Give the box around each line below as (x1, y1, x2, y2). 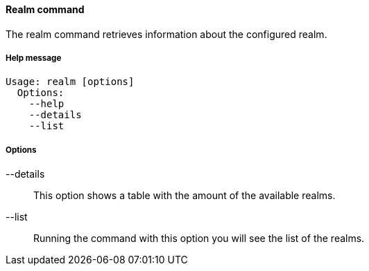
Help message (6, 53, 62, 63)
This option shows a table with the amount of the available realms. (33, 189, 336, 202)
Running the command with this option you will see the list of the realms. (33, 232, 365, 245)
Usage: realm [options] (6, 76, 135, 88)
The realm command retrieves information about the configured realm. (6, 28, 327, 40)
